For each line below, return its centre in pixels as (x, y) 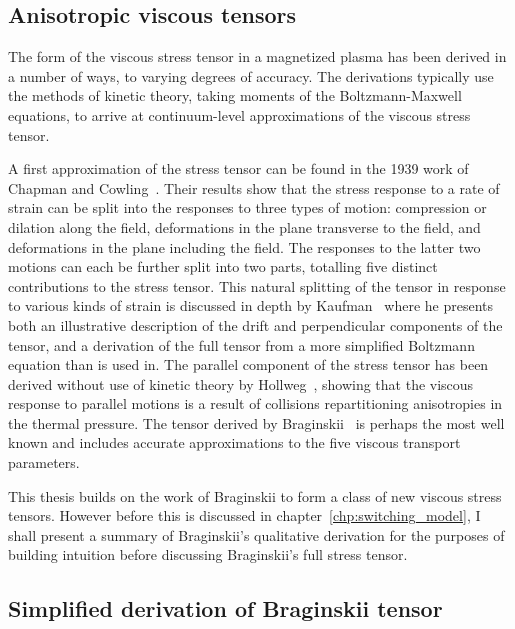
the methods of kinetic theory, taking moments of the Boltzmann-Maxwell (235, 95)
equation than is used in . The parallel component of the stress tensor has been (248, 364)
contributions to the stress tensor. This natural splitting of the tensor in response (257, 285)
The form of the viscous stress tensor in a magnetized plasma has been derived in (257, 56)
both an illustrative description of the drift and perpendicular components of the (255, 324)
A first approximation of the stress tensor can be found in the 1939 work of (238, 168)
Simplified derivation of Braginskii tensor (225, 608)
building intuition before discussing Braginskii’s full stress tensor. (208, 554)
